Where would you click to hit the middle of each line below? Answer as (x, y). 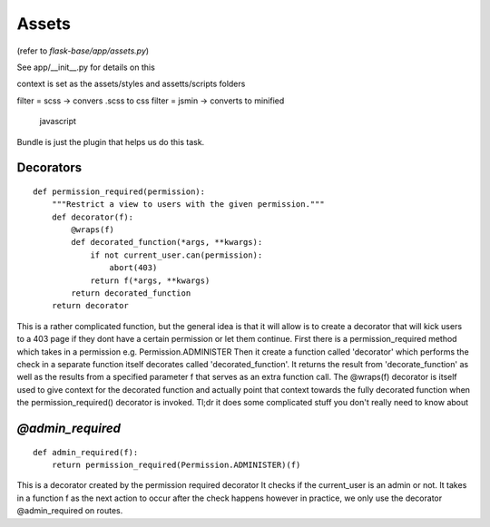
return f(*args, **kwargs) (150, 280)
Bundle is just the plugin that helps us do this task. (111, 142)
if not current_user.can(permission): (176, 255)
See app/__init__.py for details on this (86, 67)
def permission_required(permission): (119, 191)
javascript (58, 122)
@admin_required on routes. (70, 511)
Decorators (49, 168)
